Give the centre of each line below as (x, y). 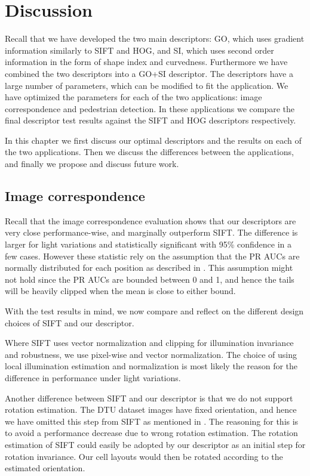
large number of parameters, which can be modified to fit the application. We (147, 85)
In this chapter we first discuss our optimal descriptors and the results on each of (153, 140)
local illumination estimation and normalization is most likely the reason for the (151, 366)
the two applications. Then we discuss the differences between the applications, (149, 152)
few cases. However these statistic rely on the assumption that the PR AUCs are (152, 256)
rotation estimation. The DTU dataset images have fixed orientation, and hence (151, 409)
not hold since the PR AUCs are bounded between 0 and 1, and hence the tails (150, 279)
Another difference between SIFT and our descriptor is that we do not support (149, 398)
